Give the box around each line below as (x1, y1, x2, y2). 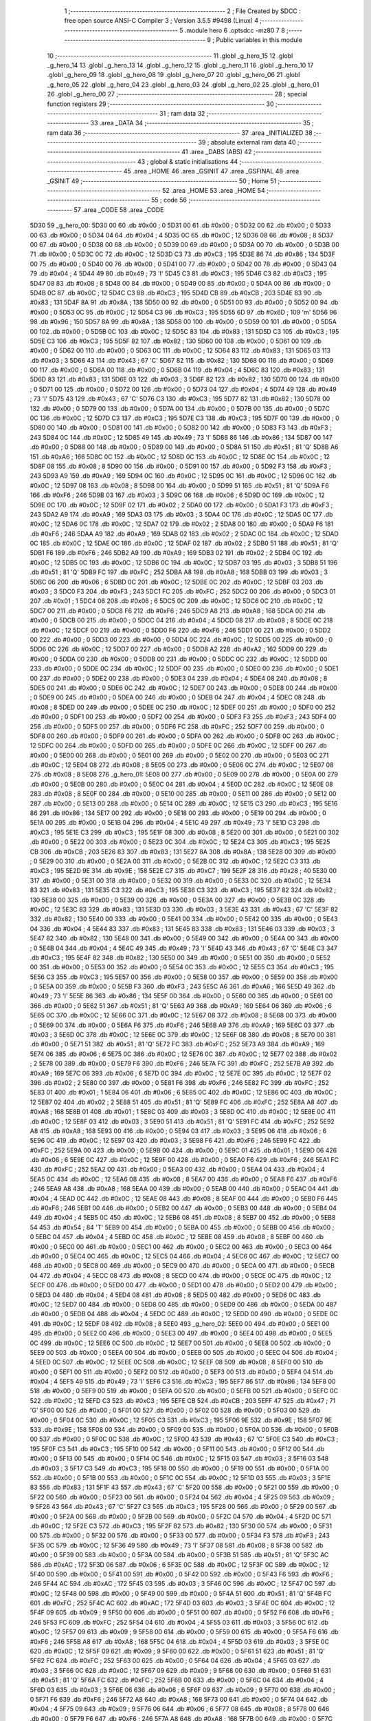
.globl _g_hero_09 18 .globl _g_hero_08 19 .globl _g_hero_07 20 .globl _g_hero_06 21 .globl (47, 71, 300, 79)
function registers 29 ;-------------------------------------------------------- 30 (47, 100, 274, 108)
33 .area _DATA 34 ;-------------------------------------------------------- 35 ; (90, 119, 314, 127)
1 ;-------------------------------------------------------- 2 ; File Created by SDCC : (64, 7, 302, 15)
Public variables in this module (216, 36, 302, 44)
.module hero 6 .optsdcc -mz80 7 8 (184, 26, 285, 34)
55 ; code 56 (151, 196, 187, 204)
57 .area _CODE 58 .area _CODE (73, 205, 164, 213)
